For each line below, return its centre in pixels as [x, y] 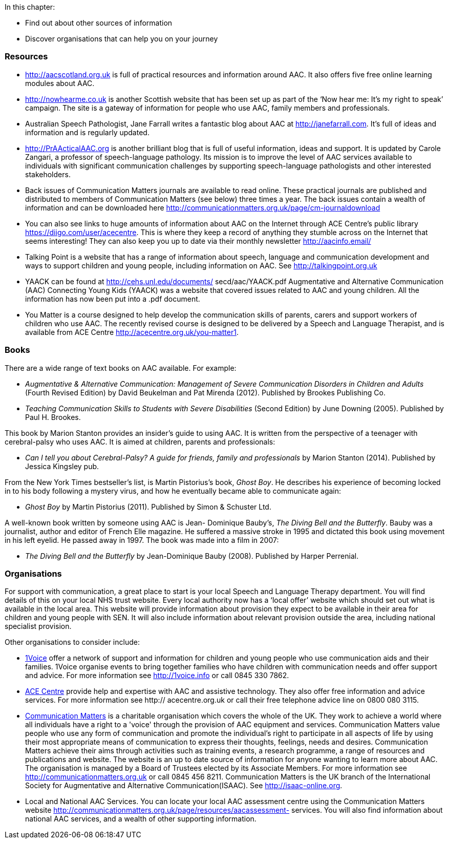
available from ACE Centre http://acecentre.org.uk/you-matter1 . [132, 332]
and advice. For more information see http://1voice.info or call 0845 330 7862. [157, 676]
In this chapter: [30, 7]
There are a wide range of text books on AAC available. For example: [121, 368]
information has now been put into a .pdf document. [113, 299]
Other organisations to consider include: [72, 642]
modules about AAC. [60, 83]
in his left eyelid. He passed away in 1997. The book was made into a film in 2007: [142, 540]
